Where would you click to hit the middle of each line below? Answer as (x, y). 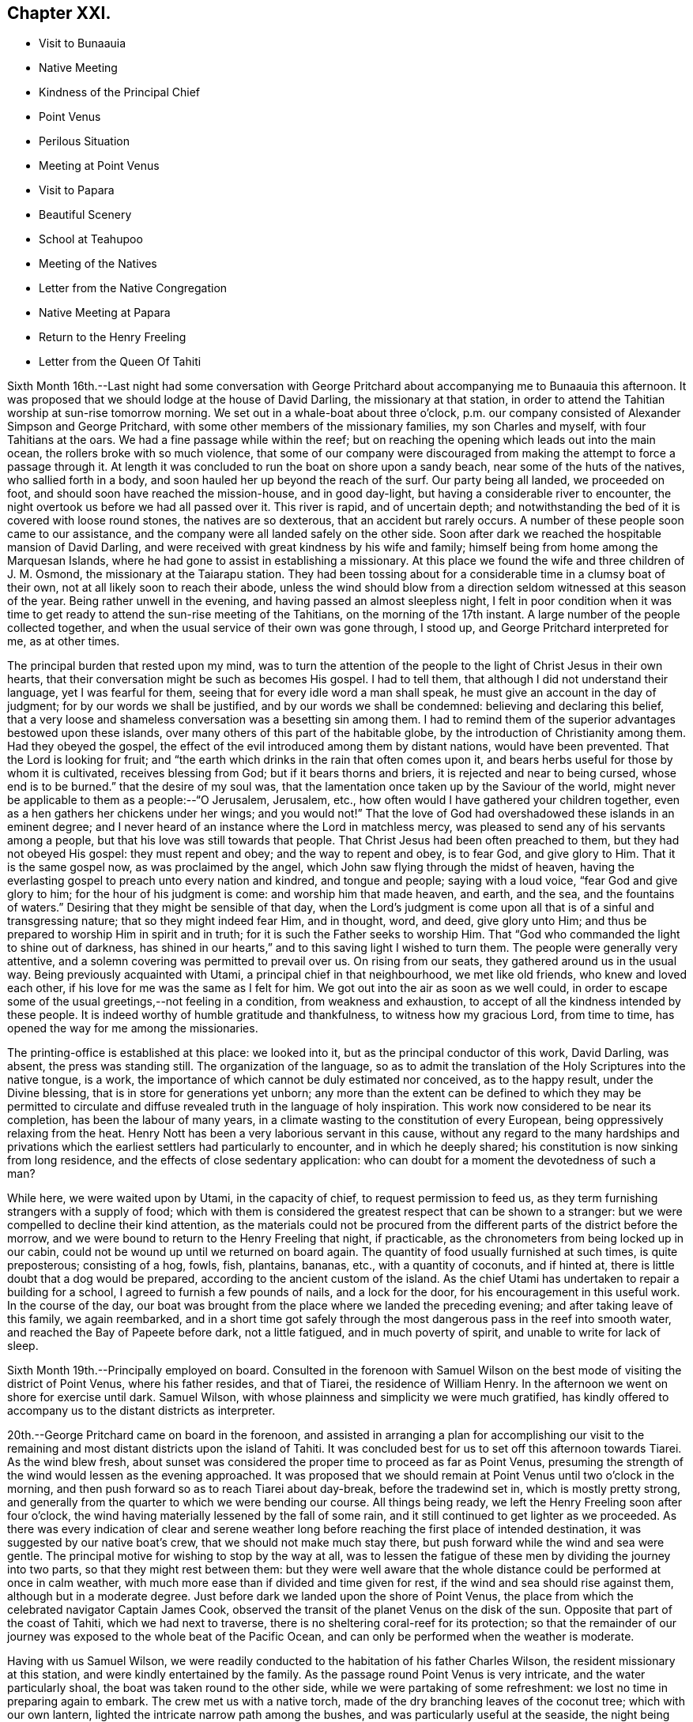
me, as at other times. (64, 641)
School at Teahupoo (91, 239)
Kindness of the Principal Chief (120, 92)
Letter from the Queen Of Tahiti (120, 362)
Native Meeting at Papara (105, 313)
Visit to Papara (77, 190)
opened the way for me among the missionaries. (133, 1028)
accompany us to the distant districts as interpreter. (141, 1411)
